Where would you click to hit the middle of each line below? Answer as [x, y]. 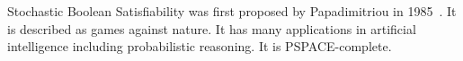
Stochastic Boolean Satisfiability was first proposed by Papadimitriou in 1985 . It [232, 11]
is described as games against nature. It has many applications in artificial [212, 28]
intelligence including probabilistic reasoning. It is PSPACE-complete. [200, 46]
